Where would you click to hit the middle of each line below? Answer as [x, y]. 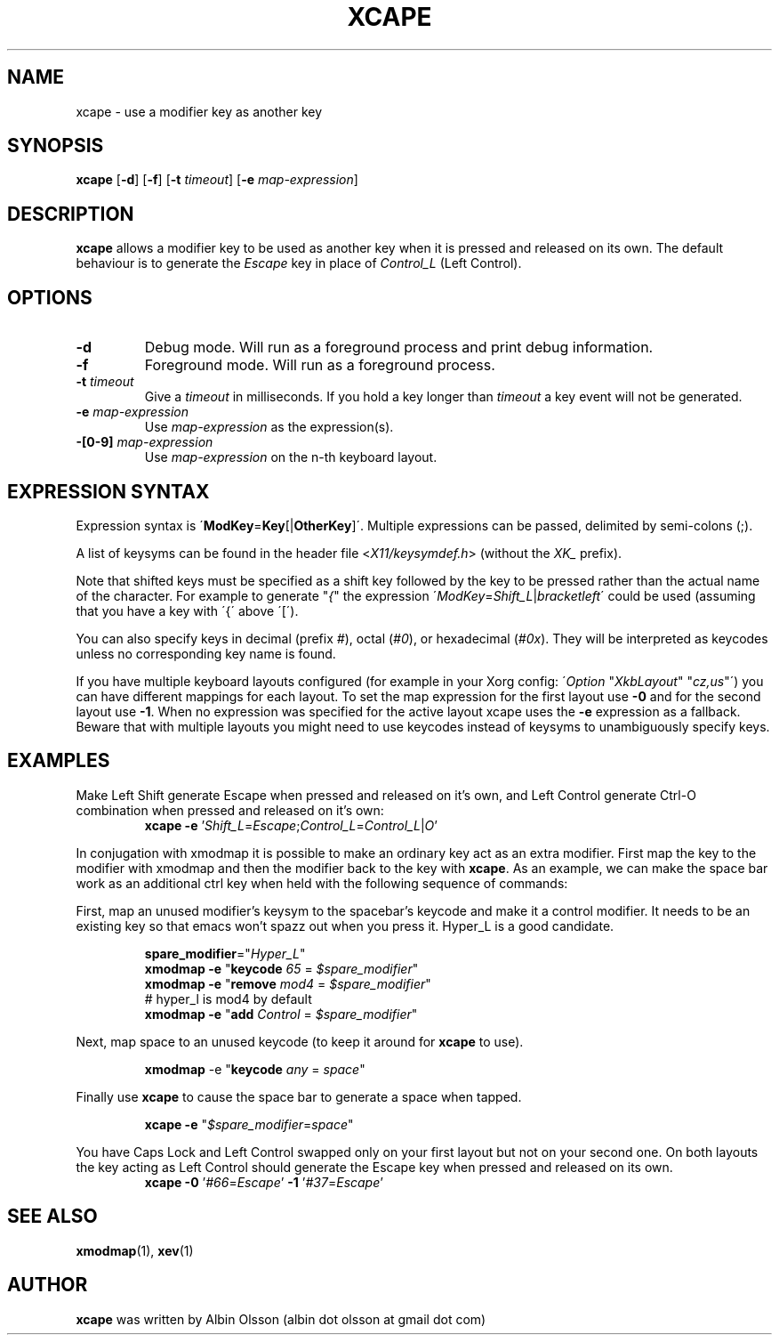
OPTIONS [50, 297]
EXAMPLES [59, 761]
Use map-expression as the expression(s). [269, 427]
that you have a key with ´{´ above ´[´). [187, 610]
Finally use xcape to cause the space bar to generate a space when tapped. [299, 1096]
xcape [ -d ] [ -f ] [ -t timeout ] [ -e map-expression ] [217, 180]
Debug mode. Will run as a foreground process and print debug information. [399, 348]
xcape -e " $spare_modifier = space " [249, 1124]
